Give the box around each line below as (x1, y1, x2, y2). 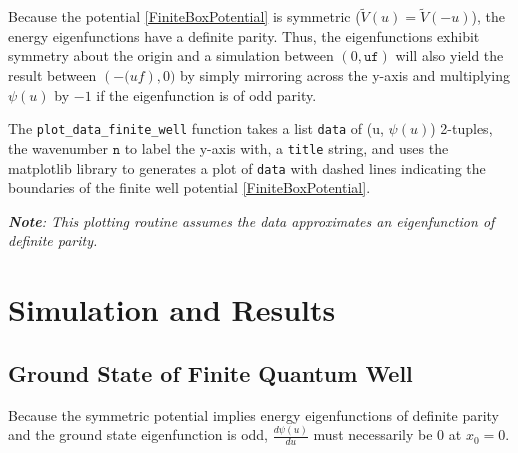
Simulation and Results (8, 289, 336, 330)
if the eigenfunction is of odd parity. (96, 84, 317, 105)
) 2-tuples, (430, 118, 493, 139)
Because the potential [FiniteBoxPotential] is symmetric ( (8, 6, 361, 27)
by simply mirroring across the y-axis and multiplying (180, 65, 510, 85)
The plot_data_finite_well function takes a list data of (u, (8, 118, 384, 139)
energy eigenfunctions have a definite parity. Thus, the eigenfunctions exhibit (8, 25, 480, 46)
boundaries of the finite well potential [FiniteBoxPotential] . (8, 177, 371, 198)
